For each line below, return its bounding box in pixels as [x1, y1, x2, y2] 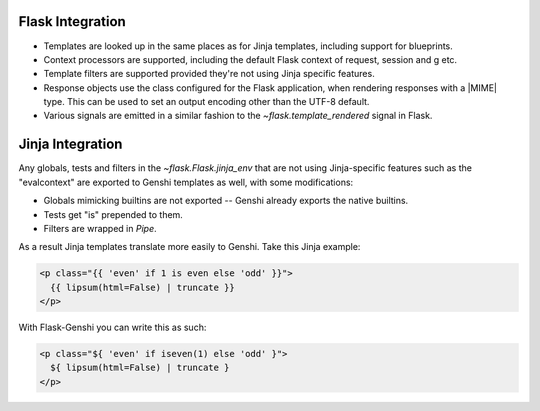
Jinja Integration [18, 136, 123, 153]
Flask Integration [18, 13, 127, 30]
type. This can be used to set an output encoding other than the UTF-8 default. [43, 96, 370, 108]
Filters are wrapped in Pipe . [43, 222, 157, 234]
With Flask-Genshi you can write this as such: [18, 321, 207, 334]
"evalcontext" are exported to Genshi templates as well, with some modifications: [18, 176, 354, 188]
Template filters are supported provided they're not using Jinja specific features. [43, 68, 375, 80]
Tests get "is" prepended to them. [43, 208, 184, 220]
